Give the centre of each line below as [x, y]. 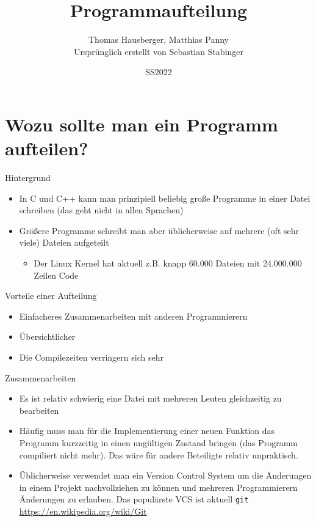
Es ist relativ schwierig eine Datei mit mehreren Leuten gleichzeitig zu [150, 398]
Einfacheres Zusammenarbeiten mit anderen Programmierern [133, 316]
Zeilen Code [56, 275]
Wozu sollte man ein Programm [142, 124]
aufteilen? [47, 148]
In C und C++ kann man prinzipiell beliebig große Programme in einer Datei [165, 198]
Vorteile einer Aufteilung [51, 296]
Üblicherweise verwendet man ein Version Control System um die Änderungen [165, 475]
